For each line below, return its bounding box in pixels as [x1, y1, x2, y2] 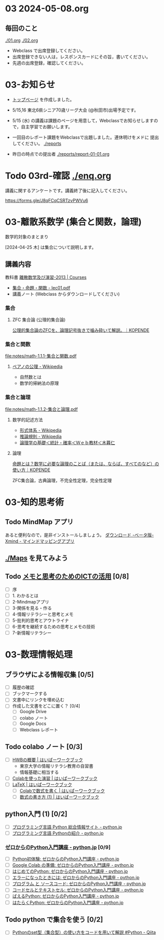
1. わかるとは [12, 593, 39, 599]
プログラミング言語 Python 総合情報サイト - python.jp [12, 824, 123, 830]
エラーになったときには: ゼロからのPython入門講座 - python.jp [12, 875, 140, 881]
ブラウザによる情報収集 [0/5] [5, 670, 94, 679]
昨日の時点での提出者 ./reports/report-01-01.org [12, 151, 110, 157]
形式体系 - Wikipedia [19, 427, 62, 433]
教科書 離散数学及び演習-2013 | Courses [5, 274, 87, 280]
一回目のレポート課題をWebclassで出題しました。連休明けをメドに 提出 [12, 134, 159, 140]
